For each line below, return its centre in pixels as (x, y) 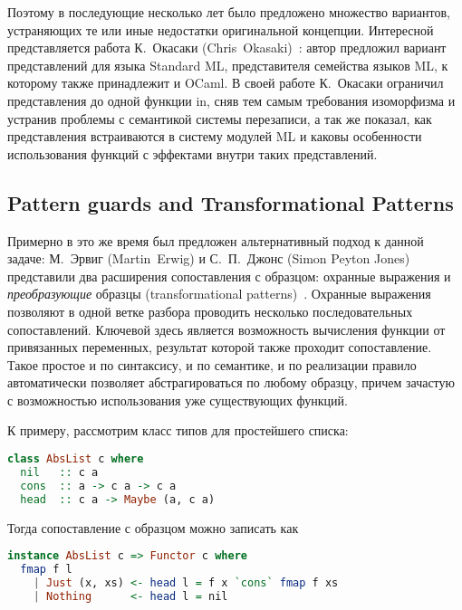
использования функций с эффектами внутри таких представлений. (192, 153)
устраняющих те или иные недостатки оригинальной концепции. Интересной (221, 29)
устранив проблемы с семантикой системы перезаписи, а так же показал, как (220, 118)
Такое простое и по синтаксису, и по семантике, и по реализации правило (212, 364)
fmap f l (46, 570)
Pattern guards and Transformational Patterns (231, 202)
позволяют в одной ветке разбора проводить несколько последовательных (210, 311)
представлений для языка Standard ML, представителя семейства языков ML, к (228, 65)
